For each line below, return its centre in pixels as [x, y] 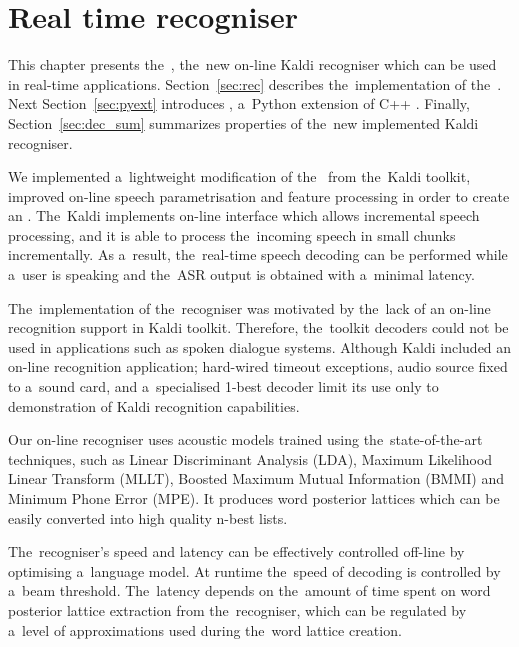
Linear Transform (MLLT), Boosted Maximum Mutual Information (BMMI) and [256, 478]
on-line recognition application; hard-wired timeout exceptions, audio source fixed [258, 366]
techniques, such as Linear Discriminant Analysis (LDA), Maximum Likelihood [250, 458]
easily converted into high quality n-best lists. [148, 517]
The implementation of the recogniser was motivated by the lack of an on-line [249, 307]
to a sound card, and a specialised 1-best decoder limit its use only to [223, 386]
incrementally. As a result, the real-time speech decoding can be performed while [258, 254]
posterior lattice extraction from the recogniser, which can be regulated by [237, 609]
